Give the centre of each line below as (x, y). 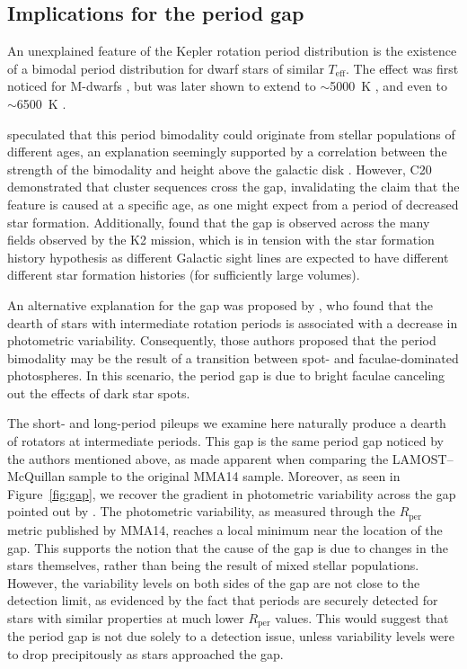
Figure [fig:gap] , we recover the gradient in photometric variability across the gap (232, 493)
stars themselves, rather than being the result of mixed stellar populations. (213, 565)
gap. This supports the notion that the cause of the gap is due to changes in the (228, 547)
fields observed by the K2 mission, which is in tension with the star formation (221, 240)
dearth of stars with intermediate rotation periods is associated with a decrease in (233, 322)
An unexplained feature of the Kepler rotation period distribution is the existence (232, 51)
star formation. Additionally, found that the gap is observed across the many (219, 222)
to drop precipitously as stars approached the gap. (145, 653)
